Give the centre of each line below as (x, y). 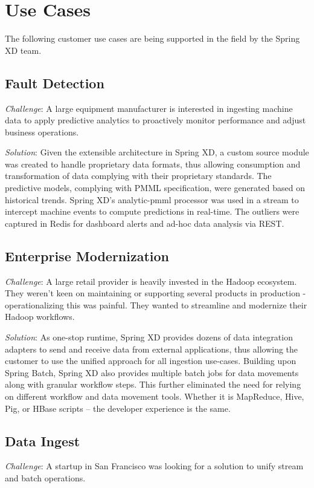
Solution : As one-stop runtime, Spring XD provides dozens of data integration (149, 337)
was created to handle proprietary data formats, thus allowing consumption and (153, 164)
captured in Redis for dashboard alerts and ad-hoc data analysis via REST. (145, 223)
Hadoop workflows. (40, 317)
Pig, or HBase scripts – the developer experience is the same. (118, 408)
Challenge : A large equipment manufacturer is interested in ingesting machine (149, 108)
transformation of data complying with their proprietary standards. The (138, 176)
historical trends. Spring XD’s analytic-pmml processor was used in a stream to (152, 199)
